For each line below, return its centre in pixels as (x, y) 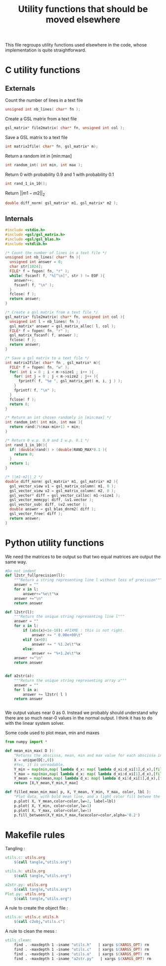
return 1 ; (20, 463)
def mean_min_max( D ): (30, 751)
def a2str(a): (20, 676)
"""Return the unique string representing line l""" (69, 617)
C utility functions (43, 70)
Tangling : (15, 849)
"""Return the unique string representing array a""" (70, 680)
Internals (19, 219)
